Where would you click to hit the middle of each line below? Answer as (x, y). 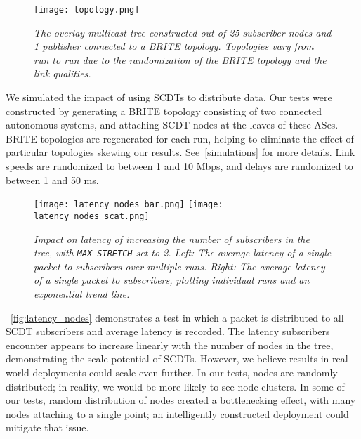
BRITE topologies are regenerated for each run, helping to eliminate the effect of (180, 138)
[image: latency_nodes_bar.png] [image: (129, 205)
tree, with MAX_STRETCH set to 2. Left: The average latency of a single (183, 253)
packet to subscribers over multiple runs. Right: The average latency (179, 266)
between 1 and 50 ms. (52, 179)
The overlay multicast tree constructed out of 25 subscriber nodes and (183, 32)
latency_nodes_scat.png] (92, 216)
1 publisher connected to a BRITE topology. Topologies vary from (174, 46)
